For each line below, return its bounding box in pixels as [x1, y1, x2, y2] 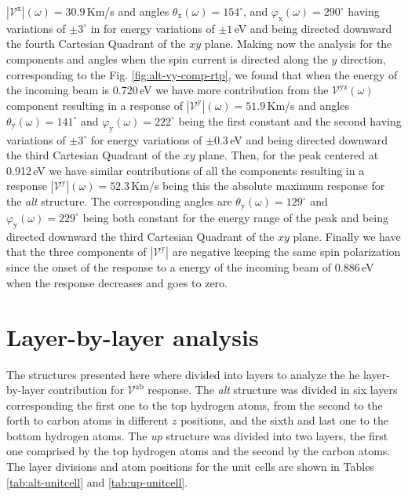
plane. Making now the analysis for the [204, 35, 392, 52]
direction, [341, 50, 386, 67]
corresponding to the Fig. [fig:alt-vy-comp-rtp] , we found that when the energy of [6, 66, 398, 82]
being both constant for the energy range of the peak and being [82, 209, 388, 225]
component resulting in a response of [6, 97, 184, 113]
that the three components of [6, 243, 147, 260]
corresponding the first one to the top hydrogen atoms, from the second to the [6, 396, 383, 413]
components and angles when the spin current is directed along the [6, 50, 328, 67]
